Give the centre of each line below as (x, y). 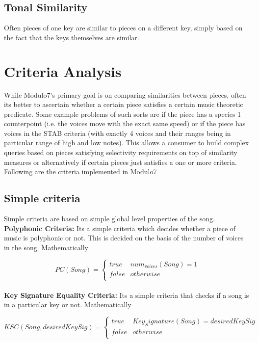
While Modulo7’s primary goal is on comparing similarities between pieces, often (125, 94)
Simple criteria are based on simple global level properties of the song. (109, 219)
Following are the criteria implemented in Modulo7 (80, 171)
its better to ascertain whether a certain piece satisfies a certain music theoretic (124, 104)
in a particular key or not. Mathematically (68, 304)
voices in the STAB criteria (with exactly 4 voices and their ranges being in (117, 133)
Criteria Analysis (63, 71)
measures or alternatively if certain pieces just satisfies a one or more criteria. (120, 162)
